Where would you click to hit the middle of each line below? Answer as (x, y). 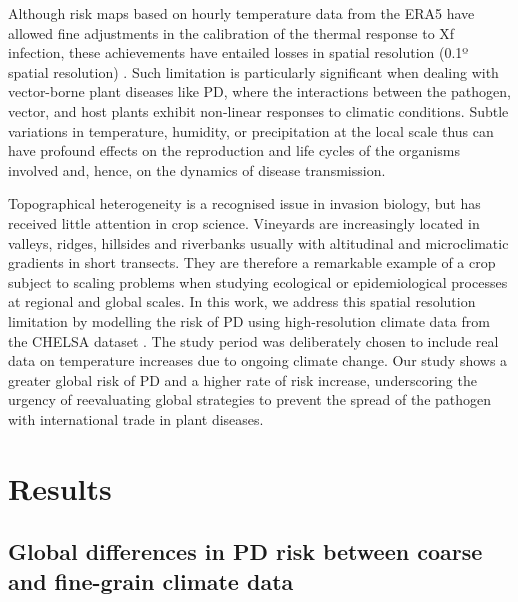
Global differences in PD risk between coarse (245, 551)
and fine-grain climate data (151, 580)
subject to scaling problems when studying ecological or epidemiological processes (258, 281)
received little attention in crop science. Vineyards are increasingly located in (244, 222)
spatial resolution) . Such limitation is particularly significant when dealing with (253, 71)
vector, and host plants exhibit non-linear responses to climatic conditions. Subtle (258, 110)
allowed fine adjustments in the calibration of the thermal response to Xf (231, 32)
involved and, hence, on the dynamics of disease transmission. (197, 169)
